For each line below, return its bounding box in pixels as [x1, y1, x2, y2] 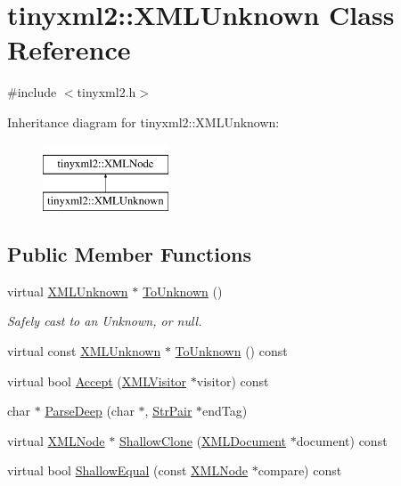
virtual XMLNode [7, 431, 105, 450]
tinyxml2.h [77, 83, 136, 101]
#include [7, 83, 57, 101]
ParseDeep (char [45, 401, 135, 420]
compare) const [258, 461, 342, 480]
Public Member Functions [7, 240, 251, 268]
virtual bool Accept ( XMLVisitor [7, 371, 187, 390]
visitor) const [196, 371, 269, 390]
